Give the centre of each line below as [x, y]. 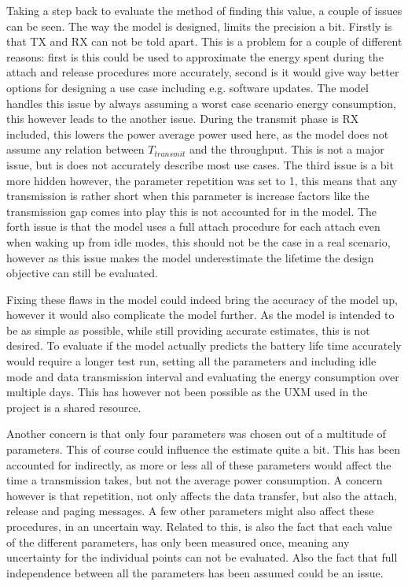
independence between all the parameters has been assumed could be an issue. [195, 572]
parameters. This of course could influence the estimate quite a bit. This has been [204, 449]
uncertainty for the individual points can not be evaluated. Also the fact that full [202, 557]
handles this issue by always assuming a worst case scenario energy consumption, [201, 103]
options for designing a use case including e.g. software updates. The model [187, 87]
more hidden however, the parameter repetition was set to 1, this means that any [202, 180]
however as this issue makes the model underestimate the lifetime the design [190, 257]
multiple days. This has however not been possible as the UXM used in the [187, 392]
